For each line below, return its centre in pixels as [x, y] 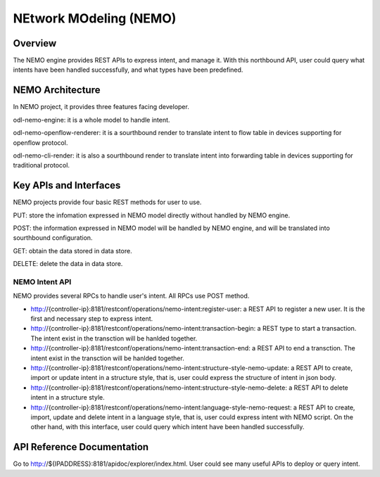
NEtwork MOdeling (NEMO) [95, 18]
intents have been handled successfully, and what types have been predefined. [128, 70]
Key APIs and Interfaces [67, 185]
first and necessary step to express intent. [92, 319]
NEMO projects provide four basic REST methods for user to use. [107, 202]
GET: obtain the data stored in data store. [73, 250]
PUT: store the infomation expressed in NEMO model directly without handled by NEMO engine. [152, 215]
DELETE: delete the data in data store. [68, 264]
